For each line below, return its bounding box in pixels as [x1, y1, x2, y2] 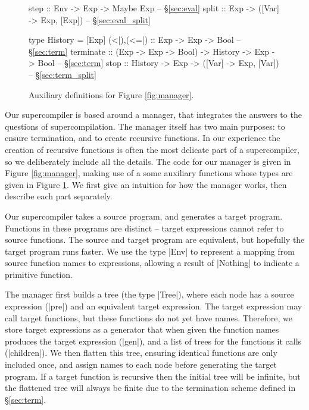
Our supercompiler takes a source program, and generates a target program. [5, 209, 283, 222]
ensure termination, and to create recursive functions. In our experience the [5, 132, 280, 144]
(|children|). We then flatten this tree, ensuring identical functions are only [5, 346, 277, 359]
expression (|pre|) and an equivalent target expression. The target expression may [5, 300, 302, 312]
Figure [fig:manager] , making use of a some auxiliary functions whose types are [5, 167, 293, 179]
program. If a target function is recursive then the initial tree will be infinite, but [5, 370, 301, 382]
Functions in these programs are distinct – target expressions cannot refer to [5, 221, 284, 234]
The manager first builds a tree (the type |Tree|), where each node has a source [5, 288, 294, 301]
